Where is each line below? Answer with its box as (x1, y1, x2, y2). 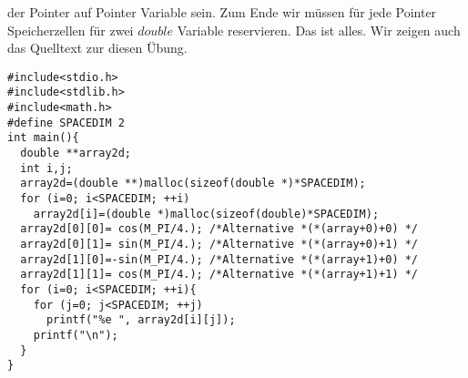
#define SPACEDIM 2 (7, 116, 125, 129)
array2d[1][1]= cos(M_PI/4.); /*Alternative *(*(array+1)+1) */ (20, 268, 419, 281)
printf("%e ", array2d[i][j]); (46, 313, 236, 327)
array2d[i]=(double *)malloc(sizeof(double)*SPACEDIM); (33, 207, 380, 220)
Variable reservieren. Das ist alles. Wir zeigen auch (177, 20, 461, 39)
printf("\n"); (33, 328, 118, 342)
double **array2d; (20, 147, 132, 160)
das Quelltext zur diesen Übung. (7, 38, 188, 57)
